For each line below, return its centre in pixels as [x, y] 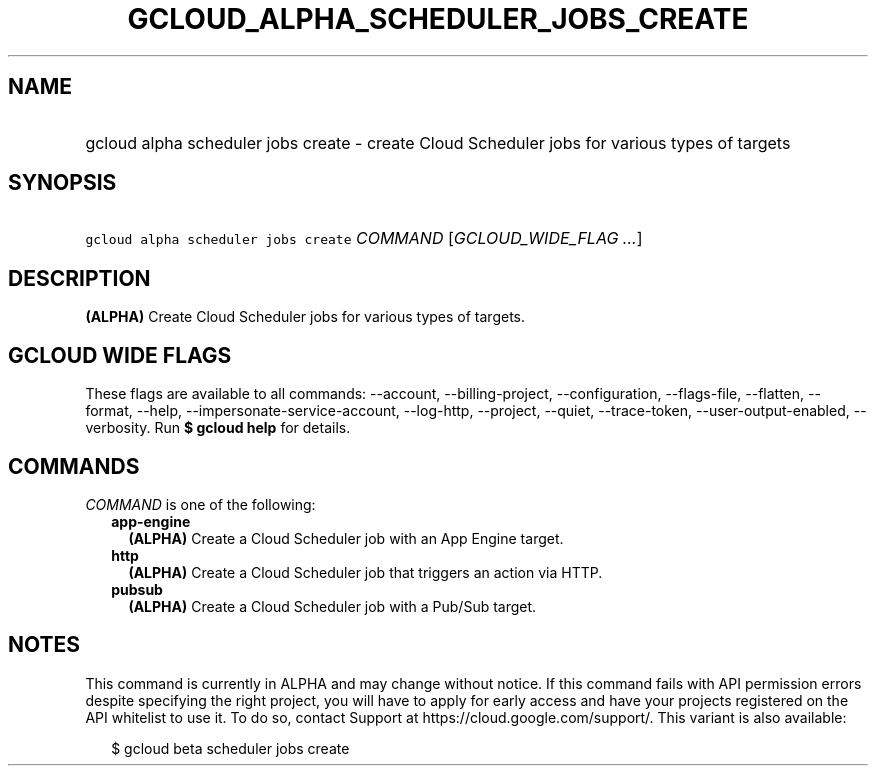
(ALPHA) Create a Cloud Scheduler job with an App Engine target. [346, 538]
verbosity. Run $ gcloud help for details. [218, 428]
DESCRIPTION [79, 278]
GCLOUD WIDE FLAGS [120, 355]
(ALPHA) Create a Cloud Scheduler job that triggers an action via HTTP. [365, 572]
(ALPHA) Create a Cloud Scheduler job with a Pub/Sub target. [332, 606]
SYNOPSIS [62, 183]
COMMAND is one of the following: [200, 504]
